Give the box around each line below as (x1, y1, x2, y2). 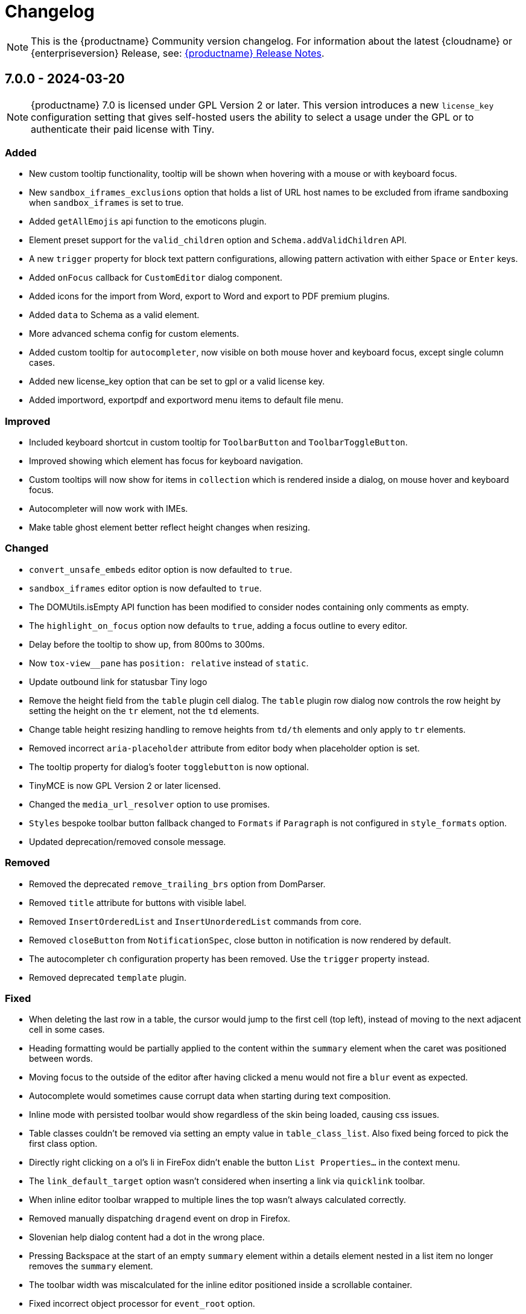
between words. (29, 1053, 93, 1064)
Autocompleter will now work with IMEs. (29, 503, 188, 514)
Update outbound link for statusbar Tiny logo (29, 676, 208, 687)
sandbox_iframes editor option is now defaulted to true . (29, 582, 262, 593)
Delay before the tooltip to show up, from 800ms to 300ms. (29, 639, 265, 649)
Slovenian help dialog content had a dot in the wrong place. (29, 1232, 265, 1243)
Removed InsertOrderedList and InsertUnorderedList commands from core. (29, 916, 362, 926)
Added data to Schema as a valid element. (29, 310, 200, 321)
